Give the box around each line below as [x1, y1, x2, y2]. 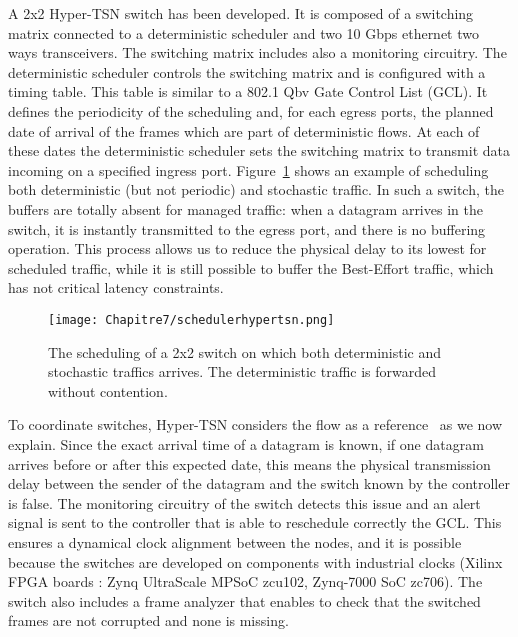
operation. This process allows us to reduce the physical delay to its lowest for [8, 238, 487, 259]
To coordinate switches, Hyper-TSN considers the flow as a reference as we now [8, 414, 503, 435]
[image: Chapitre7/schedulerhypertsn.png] [48, 312, 335, 327]
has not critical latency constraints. [8, 277, 224, 298]
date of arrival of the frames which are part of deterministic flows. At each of [8, 120, 480, 141]
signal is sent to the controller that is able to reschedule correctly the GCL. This [8, 512, 502, 533]
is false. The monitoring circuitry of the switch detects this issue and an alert [8, 492, 481, 513]
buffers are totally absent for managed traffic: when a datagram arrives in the [8, 198, 483, 219]
